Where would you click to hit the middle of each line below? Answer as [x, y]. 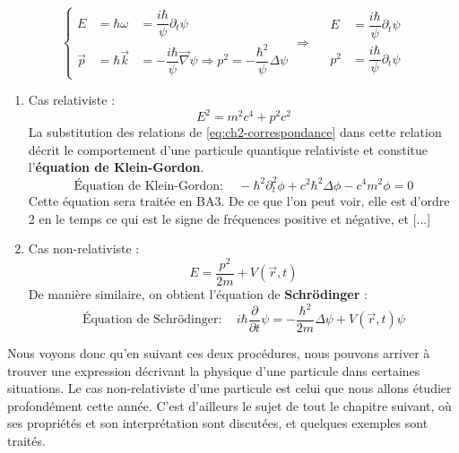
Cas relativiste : [72, 100]
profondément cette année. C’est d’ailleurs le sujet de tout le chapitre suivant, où [229, 405]
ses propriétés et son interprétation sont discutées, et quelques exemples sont [218, 423]
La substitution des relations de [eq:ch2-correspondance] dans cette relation [235, 132]
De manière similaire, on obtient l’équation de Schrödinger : [198, 293]
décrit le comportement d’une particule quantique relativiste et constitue [228, 149]
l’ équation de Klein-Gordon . [116, 167]
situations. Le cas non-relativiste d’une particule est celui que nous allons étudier [229, 388]
